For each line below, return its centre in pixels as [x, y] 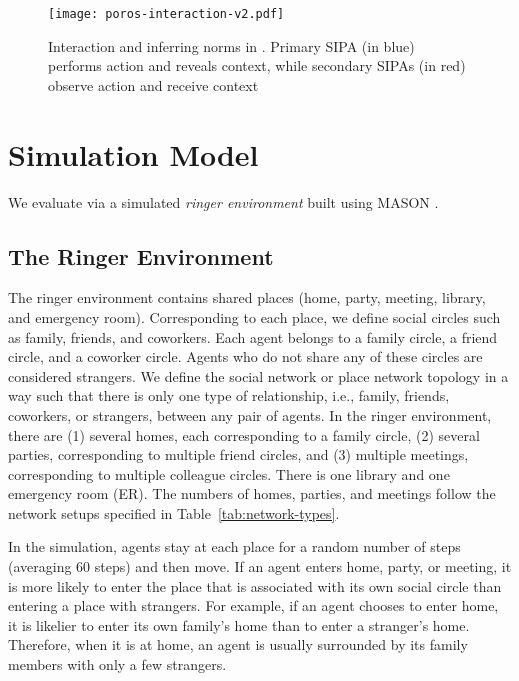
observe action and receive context [153, 84]
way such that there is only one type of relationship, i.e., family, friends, [229, 395]
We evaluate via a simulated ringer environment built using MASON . [223, 201]
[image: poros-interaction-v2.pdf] [166, 14]
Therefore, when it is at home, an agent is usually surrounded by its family [238, 644]
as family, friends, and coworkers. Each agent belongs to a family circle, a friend [253, 336]
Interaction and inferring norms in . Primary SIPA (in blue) [231, 45]
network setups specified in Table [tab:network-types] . [174, 512]
